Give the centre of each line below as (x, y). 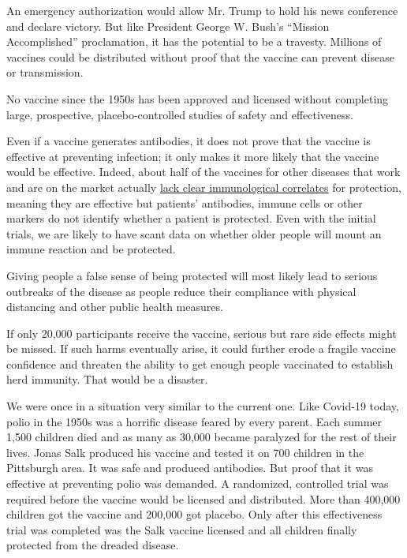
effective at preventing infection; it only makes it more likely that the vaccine (193, 156)
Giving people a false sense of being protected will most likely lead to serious (192, 275)
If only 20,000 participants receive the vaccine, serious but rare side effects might (202, 333)
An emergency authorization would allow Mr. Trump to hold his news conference (202, 10)
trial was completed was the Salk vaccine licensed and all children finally (182, 529)
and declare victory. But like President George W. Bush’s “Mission (168, 26)
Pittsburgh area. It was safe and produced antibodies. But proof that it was (190, 468)
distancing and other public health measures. (115, 307)
